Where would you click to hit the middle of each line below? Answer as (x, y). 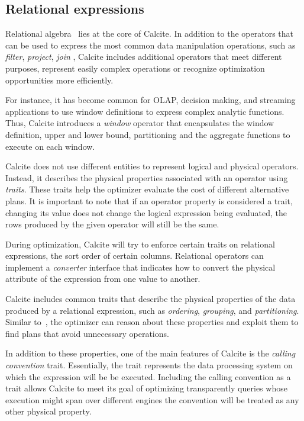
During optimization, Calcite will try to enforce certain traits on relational (140, 244)
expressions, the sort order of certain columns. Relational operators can (135, 256)
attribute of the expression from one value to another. (103, 279)
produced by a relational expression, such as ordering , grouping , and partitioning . (152, 310)
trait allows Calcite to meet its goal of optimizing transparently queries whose (146, 388)
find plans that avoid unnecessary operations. (87, 333)
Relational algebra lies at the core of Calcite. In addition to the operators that (150, 33)
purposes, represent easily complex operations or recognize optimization (135, 68)
